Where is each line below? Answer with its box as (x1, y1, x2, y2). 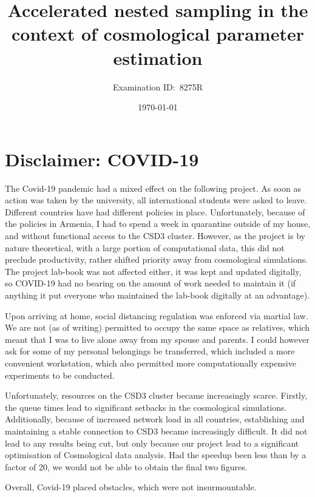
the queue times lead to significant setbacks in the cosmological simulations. (5, 401, 287, 413)
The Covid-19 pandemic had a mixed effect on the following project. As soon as (5, 181, 301, 194)
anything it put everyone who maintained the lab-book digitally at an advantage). (5, 288, 310, 301)
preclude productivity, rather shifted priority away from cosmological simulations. (5, 253, 308, 266)
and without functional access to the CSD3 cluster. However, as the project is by (5, 229, 305, 242)
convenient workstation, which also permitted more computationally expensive (5, 356, 296, 369)
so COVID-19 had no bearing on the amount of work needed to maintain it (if (5, 277, 296, 289)
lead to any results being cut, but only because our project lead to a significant (5, 436, 299, 449)
